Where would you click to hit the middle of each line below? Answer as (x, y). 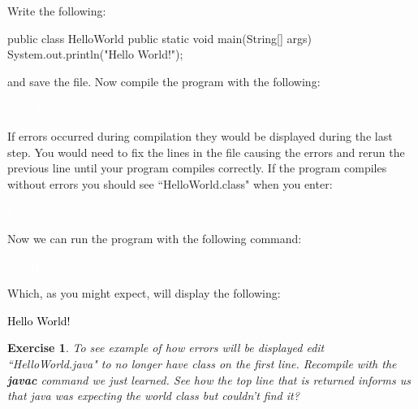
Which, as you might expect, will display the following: (144, 293)
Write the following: (57, 11)
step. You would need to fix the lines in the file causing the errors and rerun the (206, 152)
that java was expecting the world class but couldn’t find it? (153, 396)
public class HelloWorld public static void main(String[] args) (159, 38)
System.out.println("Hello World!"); (95, 54)
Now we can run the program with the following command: (155, 238)
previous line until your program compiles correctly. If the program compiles (197, 168)
